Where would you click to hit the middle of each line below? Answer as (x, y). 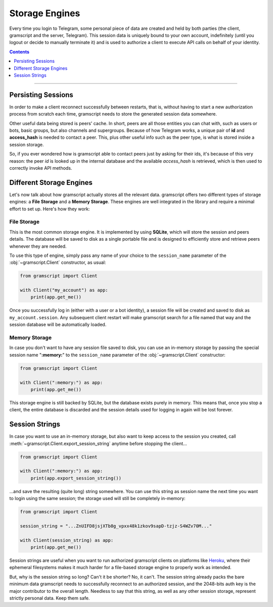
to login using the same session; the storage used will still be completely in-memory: (97, 499)
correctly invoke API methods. (41, 168)
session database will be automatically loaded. (58, 325)
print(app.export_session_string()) (76, 478)
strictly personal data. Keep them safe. (50, 598)
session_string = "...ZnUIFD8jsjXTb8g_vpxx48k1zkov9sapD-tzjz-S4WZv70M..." (116, 526)
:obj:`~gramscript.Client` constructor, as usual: (58, 262)
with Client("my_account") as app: (64, 290)
